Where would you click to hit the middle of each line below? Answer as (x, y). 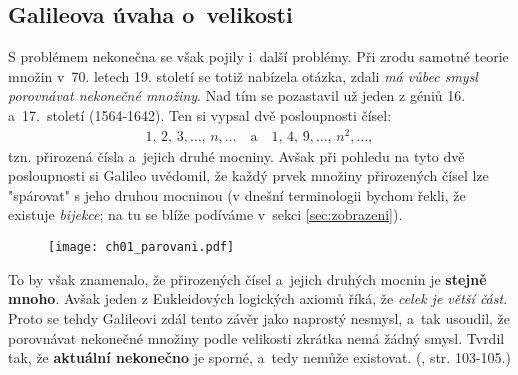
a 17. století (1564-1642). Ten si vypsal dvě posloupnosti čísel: (200, 114)
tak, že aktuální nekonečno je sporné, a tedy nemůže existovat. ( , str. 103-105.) (259, 357)
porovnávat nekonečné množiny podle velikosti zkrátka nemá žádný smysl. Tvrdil (256, 337)
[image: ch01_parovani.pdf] (141, 247)
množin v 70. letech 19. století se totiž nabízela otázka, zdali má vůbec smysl (243, 75)
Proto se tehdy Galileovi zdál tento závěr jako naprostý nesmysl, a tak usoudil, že (259, 317)
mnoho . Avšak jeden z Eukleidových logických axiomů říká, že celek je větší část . (258, 298)
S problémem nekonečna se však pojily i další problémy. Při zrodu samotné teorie (258, 56)
